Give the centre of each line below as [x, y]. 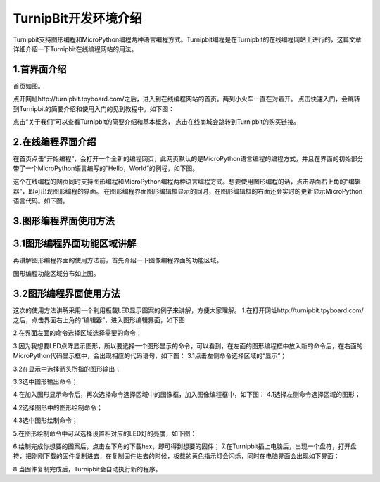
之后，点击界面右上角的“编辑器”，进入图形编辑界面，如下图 [99, 320]
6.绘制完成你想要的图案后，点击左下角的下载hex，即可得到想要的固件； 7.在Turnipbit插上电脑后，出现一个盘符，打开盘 [185, 446]
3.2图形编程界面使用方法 [67, 293]
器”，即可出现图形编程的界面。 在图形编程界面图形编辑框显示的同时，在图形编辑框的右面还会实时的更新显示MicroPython [188, 191]
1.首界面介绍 [40, 69]
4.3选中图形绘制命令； [45, 420]
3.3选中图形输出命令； [45, 382]
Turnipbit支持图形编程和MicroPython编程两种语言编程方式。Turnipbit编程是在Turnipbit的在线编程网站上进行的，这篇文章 [187, 39]
